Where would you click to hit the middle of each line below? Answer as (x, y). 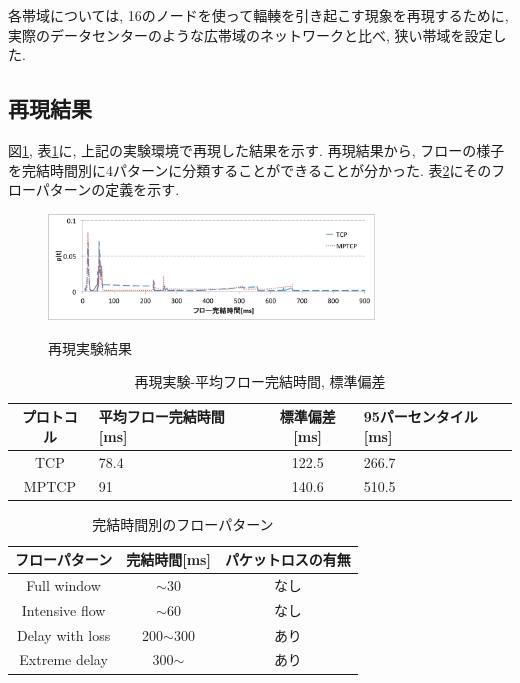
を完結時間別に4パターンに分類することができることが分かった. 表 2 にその (250, 169)
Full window (63, 584)
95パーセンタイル (420, 416)
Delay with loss (63, 634)
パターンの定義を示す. (107, 189)
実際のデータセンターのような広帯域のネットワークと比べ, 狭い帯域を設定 (250, 34)
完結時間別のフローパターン (183, 524)
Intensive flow (63, 609)
